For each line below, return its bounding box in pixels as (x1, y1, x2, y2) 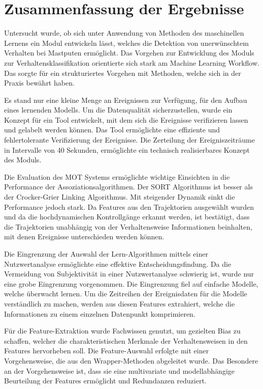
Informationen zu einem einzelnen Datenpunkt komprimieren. (4, 308, 195, 319)
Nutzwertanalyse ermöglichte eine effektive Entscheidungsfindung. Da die (4, 258, 232, 269)
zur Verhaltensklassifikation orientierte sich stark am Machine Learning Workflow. (4, 57, 259, 68)
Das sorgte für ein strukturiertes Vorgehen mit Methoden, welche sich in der (4, 67, 241, 78)
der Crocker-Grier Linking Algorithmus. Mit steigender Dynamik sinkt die (4, 191, 235, 202)
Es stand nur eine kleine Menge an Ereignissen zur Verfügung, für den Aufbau (4, 94, 247, 105)
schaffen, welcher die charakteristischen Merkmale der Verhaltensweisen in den (4, 335, 248, 346)
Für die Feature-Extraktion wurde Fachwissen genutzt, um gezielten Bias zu (4, 325, 241, 336)
